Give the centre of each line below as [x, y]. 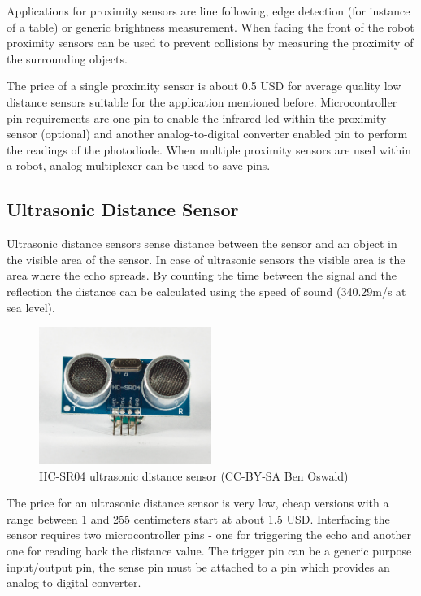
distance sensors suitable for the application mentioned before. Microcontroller [202, 101]
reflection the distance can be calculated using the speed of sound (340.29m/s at [206, 291]
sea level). [31, 307]
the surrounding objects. [67, 58]
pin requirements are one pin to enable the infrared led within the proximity [197, 117]
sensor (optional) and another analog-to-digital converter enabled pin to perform [207, 134]
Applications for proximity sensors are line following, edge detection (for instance [208, 11]
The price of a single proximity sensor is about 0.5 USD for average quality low [204, 86]
